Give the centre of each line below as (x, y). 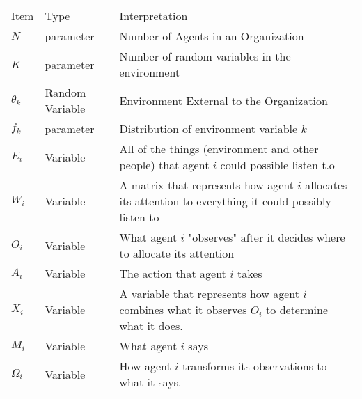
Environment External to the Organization (223, 100)
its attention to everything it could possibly (225, 201)
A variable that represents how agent (210, 294)
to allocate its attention (177, 253)
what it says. (150, 382)
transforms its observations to (254, 366)
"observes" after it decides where (267, 237)
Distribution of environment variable (208, 128)
